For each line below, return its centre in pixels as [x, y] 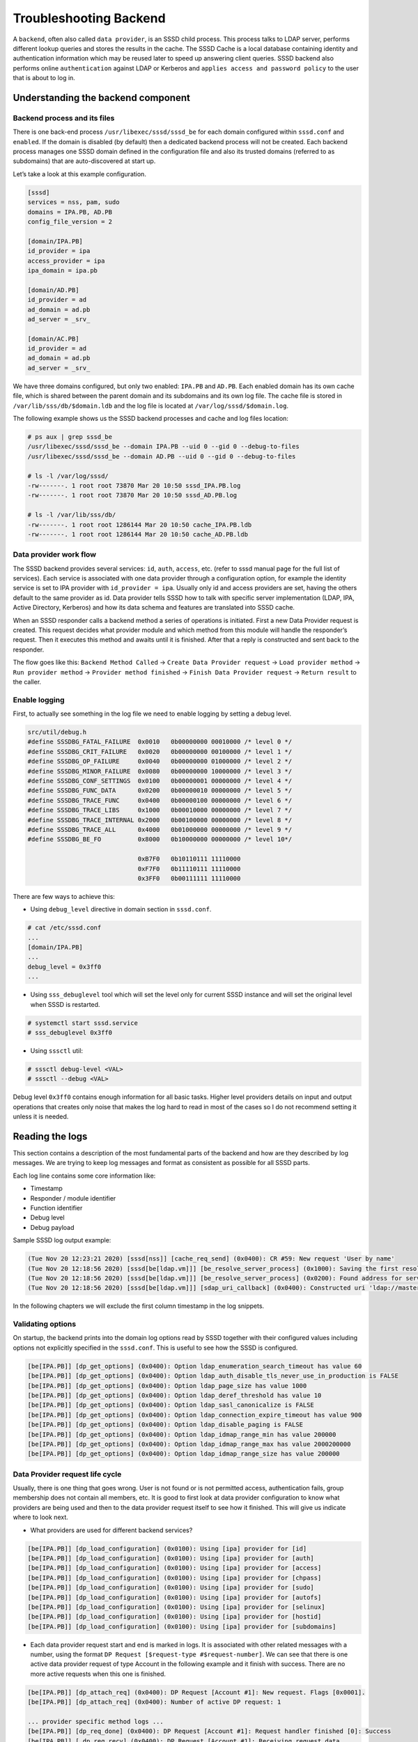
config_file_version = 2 [70, 222]
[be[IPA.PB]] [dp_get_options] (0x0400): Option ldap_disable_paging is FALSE [165, 1425]
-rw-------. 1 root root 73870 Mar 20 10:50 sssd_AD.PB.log [132, 495]
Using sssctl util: [57, 1050]
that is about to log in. [44, 78]
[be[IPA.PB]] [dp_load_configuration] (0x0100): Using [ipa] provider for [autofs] [175, 1597]
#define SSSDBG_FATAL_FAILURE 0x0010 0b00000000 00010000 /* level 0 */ [160, 742]
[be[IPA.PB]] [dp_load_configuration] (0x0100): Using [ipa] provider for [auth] [171, 1558]
